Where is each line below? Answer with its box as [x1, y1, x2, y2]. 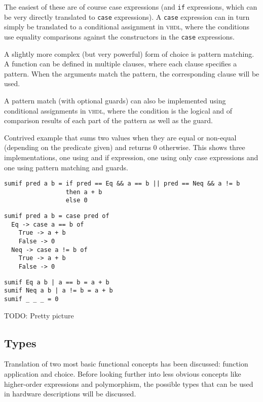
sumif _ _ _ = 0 [4, 295, 59, 303]
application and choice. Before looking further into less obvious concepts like [4, 369, 241, 379]
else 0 [65, 197, 88, 204]
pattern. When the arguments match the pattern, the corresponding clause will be [4, 68, 259, 79]
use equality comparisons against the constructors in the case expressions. [4, 31, 235, 42]
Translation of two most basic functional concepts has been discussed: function [4, 358, 248, 369]
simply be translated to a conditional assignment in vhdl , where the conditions [4, 21, 249, 32]
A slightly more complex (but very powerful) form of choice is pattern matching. [4, 48, 254, 59]
